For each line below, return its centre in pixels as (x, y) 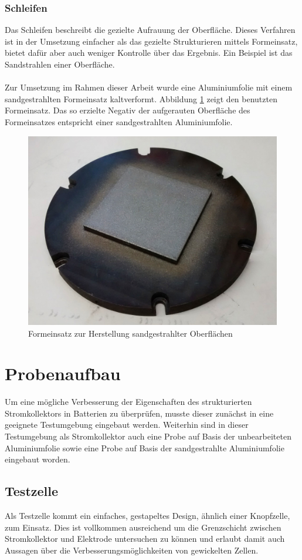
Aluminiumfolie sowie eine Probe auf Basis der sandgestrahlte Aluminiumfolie (145, 447)
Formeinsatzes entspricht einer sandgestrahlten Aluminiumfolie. (119, 121)
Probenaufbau (63, 373)
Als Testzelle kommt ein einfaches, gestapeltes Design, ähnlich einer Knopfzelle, (147, 516)
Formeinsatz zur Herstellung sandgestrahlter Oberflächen (130, 333)
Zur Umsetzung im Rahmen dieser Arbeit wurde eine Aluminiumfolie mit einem (149, 87)
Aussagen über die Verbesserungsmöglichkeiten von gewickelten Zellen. (132, 550)
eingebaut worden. (38, 459)
